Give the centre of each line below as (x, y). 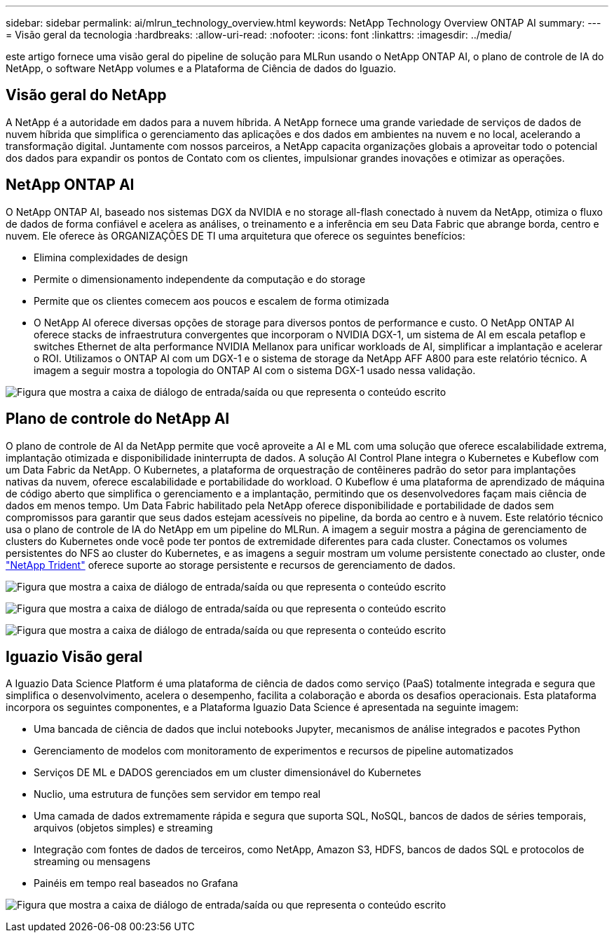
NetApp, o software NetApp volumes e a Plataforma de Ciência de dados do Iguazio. (201, 68)
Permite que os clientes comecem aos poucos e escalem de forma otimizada (212, 301)
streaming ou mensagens (92, 862)
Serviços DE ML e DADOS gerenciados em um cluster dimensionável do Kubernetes (227, 773)
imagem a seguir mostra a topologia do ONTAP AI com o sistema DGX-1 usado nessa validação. (255, 370)
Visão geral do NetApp (86, 95)
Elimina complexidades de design (111, 257)
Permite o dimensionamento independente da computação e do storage (200, 279)
